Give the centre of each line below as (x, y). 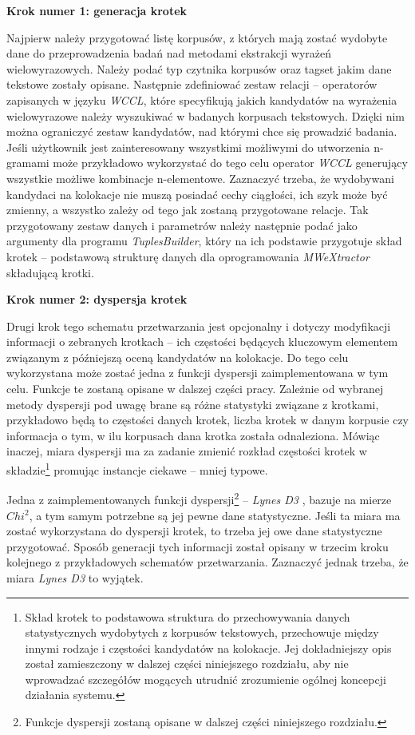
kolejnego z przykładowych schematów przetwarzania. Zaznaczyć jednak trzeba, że (207, 562)
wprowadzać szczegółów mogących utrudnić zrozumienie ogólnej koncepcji (206, 679)
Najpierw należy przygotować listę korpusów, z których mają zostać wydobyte (197, 37)
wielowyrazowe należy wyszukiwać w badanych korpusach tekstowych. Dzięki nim (206, 115)
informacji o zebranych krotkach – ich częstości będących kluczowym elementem (202, 342)
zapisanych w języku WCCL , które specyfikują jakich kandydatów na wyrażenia (202, 99)
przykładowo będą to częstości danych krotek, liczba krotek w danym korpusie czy (207, 420)
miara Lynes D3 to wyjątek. (75, 577)
